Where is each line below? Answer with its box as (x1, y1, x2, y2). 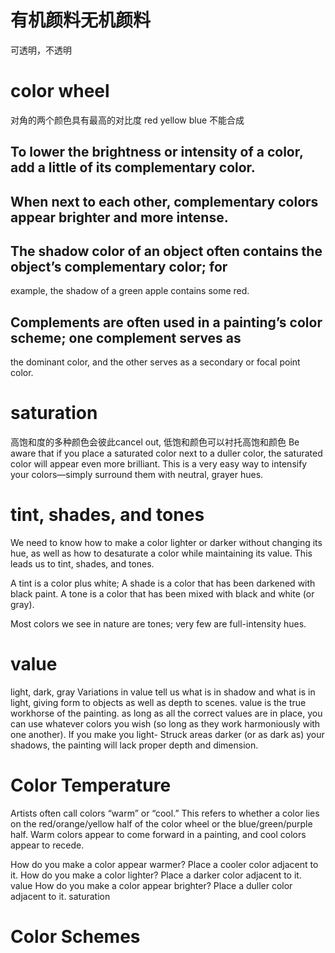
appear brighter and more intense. (10, 209, 229, 226)
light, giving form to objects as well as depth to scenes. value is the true (10, 697, 307, 709)
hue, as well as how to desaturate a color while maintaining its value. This (10, 547, 313, 560)
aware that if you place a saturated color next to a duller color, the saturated (10, 447, 323, 460)
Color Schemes (10, 926, 141, 948)
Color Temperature (10, 774, 172, 797)
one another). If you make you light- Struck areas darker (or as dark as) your (10, 729, 325, 741)
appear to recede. (10, 839, 85, 851)
